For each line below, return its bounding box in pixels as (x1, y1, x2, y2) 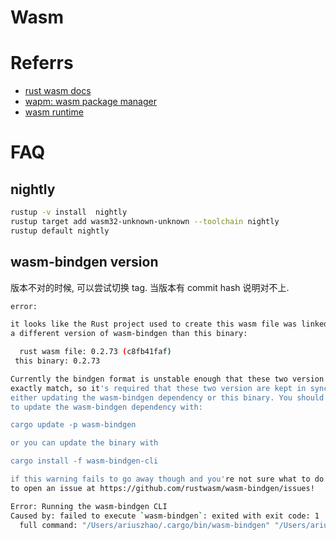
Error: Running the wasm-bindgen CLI (10, 501, 168, 511)
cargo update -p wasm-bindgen (10, 420, 137, 430)
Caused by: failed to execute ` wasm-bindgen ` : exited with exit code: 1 (10, 511, 320, 521)
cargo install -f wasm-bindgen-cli (10, 456, 159, 466)
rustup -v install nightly (10, 207, 128, 218)
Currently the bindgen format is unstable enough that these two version (10, 374, 325, 384)
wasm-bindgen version (10, 254, 159, 271)
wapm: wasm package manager (24, 96, 157, 108)
